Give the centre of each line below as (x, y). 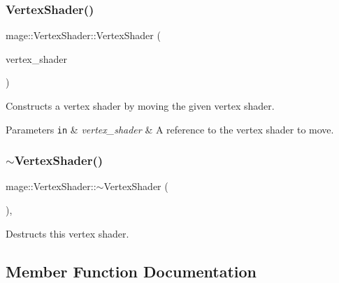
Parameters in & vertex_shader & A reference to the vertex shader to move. (170, 129)
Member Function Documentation (131, 271)
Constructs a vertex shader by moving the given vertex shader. (140, 106)
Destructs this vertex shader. (67, 233)
